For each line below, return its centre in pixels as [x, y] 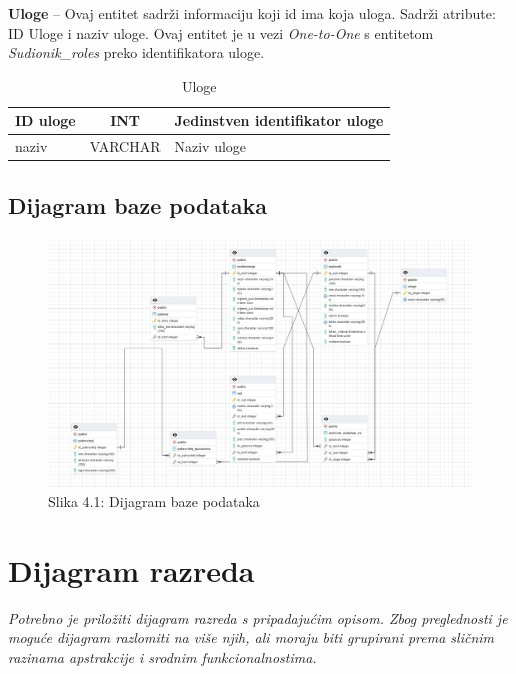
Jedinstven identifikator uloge [279, 120]
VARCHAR [125, 146]
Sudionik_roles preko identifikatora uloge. [136, 52]
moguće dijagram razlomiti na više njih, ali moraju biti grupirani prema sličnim [251, 637]
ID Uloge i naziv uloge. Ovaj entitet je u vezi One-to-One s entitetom [221, 32]
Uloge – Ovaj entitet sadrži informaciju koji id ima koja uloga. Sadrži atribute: [252, 13]
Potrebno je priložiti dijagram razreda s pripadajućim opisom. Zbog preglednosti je [258, 617]
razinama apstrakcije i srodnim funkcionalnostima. [162, 656]
